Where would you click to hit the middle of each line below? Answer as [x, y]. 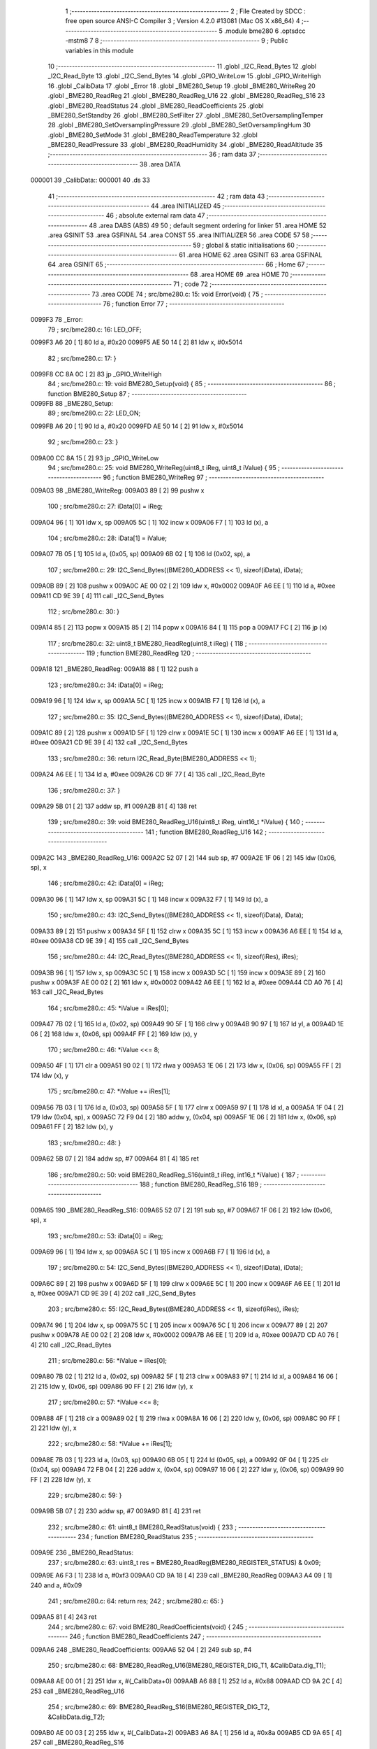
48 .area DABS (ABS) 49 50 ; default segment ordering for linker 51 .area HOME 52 [208, 225]
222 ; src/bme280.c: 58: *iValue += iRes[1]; [110, 1444]
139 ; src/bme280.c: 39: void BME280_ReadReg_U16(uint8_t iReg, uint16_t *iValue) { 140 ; [176, 822]
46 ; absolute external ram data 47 [155, 215]
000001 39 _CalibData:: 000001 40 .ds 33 [90, 180]
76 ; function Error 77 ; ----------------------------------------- [194, 304]
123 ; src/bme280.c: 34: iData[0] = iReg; [106, 685]
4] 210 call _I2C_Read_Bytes [71, 1345]
